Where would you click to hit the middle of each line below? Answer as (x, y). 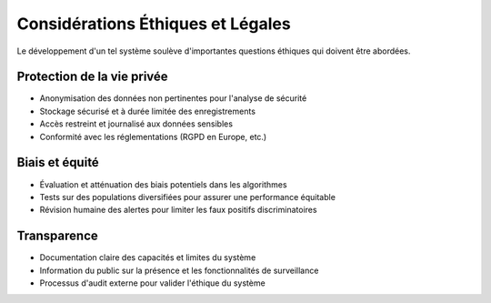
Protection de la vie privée (92, 77)
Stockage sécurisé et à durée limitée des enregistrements (148, 111)
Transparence (58, 236)
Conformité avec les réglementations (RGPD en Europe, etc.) (153, 136)
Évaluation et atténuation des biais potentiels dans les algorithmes (163, 184)
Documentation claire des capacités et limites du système (148, 258)
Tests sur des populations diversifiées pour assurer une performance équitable (188, 197)
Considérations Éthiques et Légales (154, 24)
